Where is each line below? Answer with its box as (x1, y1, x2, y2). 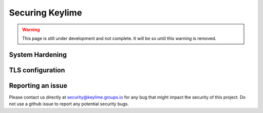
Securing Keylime (9, 7, 82, 18)
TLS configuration (9, 66, 65, 74)
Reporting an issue (9, 81, 68, 90)
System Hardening (9, 50, 67, 59)
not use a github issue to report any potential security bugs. (9, 101, 129, 107)
